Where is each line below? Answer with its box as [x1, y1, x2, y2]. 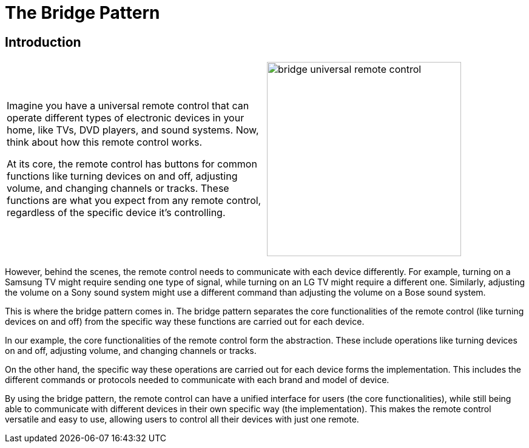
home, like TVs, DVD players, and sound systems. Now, [7, 124, 259, 137]
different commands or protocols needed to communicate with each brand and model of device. [5, 375, 389, 385]
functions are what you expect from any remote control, [7, 194, 261, 207]
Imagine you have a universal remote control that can [7, 100, 249, 112]
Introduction [5, 34, 81, 50]
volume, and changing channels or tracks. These [7, 182, 229, 195]
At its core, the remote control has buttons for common [7, 158, 257, 171]
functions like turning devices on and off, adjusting [7, 170, 238, 183]
